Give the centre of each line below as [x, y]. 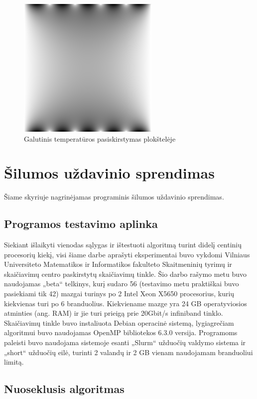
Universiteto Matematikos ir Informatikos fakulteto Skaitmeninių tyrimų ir [118, 264]
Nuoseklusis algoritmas [64, 389]
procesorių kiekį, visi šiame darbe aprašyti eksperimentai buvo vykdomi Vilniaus [127, 254]
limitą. [14, 362]
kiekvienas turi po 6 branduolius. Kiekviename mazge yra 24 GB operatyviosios [126, 303]
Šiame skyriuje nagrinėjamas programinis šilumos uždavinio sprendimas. [114, 197]
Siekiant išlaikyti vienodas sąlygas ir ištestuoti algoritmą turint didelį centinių [123, 245]
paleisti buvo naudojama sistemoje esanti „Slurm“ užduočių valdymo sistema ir [125, 342]
